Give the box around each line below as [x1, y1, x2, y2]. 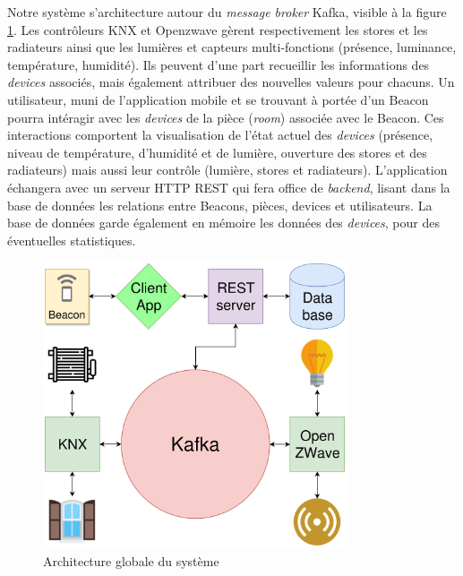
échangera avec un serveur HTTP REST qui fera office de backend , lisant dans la [7, 177, 450, 196]
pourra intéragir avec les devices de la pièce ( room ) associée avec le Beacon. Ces [7, 107, 444, 126]
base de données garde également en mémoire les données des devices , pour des [7, 213, 440, 232]
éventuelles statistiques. [7, 230, 136, 249]
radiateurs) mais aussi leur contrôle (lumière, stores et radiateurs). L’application [7, 160, 448, 179]
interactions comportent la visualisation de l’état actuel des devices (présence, [7, 125, 433, 144]
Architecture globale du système [43, 551, 219, 570]
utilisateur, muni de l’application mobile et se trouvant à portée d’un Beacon [7, 90, 429, 108]
